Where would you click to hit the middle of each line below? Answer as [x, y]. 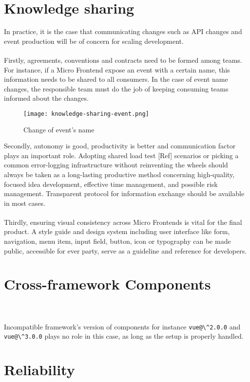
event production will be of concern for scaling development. [94, 41]
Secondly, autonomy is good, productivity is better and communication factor [120, 146]
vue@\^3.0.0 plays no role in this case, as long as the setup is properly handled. [124, 336]
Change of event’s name [59, 129]
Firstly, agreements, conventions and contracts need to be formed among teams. [123, 60]
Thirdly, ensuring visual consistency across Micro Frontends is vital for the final [123, 222]
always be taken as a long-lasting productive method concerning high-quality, [119, 174]
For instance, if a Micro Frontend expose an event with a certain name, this [117, 69]
